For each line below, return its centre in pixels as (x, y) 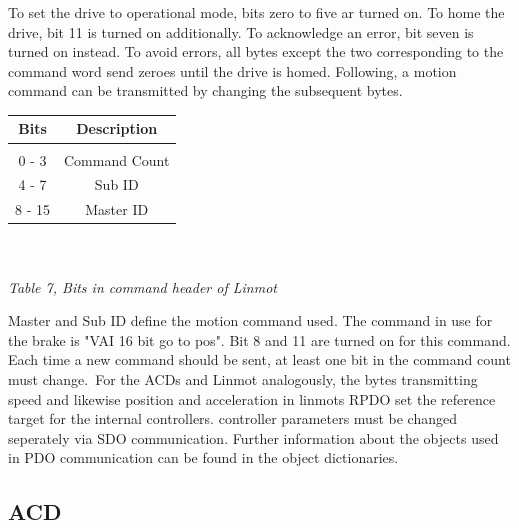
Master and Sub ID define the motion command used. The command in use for (250, 320)
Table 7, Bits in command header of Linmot (142, 286)
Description (117, 128)
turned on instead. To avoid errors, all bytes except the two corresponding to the (256, 51)
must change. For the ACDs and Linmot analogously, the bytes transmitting (243, 378)
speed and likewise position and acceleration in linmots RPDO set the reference (252, 398)
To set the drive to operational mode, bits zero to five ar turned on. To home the (256, 12)
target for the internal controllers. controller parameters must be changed (232, 418)
